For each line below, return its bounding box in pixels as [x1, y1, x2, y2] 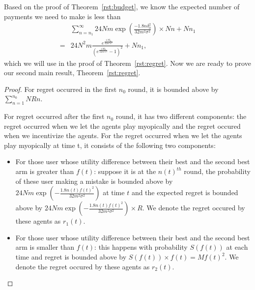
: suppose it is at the [94, 166, 156, 176]
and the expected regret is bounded [131, 187, 238, 198]
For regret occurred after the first [4, 111, 105, 121]
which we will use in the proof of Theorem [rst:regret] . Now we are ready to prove [4, 58, 251, 68]
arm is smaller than [15, 242, 75, 252]
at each [226, 242, 248, 252]
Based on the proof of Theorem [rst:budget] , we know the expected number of [4, 1, 240, 11]
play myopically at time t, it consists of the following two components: [4, 140, 216, 150]
